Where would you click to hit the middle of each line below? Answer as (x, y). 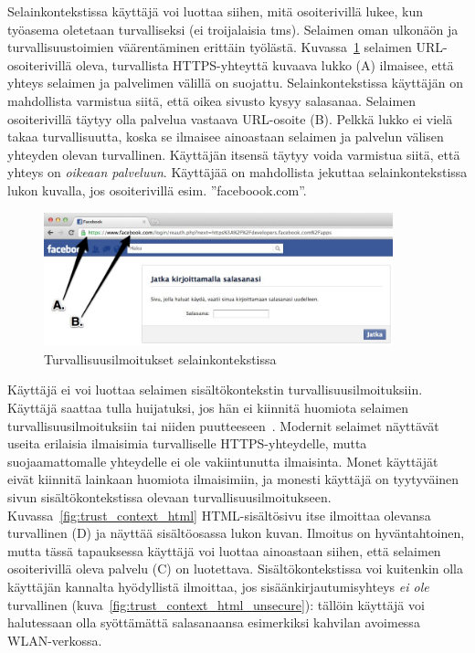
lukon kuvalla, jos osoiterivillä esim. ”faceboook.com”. (157, 190)
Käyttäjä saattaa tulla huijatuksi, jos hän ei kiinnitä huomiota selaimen (208, 408)
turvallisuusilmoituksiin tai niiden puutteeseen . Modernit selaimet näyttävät (223, 425)
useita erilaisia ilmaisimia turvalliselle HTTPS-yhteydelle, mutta (187, 443)
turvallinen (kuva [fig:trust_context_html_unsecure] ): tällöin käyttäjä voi (216, 604)
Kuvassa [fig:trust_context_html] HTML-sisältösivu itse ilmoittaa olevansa (219, 515)
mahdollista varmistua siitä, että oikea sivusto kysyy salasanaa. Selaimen (212, 100)
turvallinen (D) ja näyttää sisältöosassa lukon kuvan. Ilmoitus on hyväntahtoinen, (236, 533)
